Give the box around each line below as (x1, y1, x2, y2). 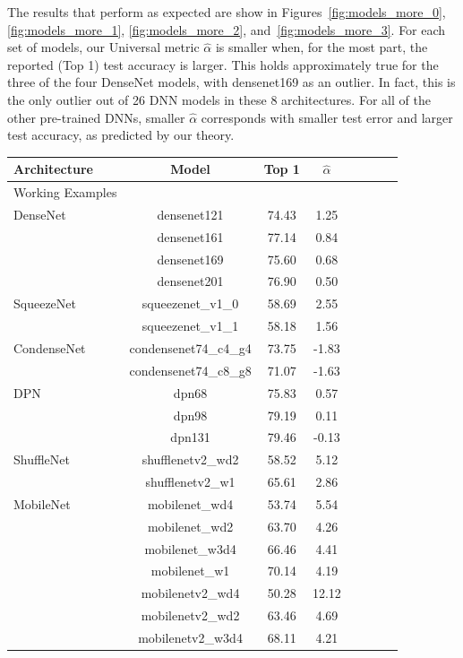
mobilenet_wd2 (147, 516, 234, 535)
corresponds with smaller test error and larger (201, 108, 453, 126)
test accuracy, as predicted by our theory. (7, 126, 235, 144)
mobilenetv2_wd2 (141, 606, 240, 625)
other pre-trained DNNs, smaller (7, 108, 185, 126)
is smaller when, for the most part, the (215, 38, 428, 56)
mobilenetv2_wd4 (141, 584, 240, 602)
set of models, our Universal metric (7, 38, 200, 56)
